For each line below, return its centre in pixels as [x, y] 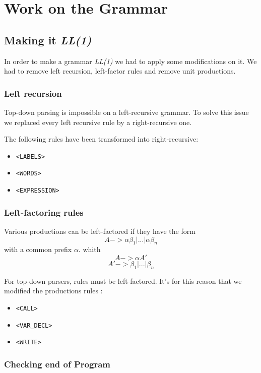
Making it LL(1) [48, 40]
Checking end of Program [57, 364]
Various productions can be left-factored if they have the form [100, 231]
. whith [89, 249]
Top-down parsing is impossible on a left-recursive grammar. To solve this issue [126, 112]
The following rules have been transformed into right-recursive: [101, 139]
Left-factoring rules [44, 212]
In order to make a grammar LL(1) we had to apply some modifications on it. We [130, 61]
